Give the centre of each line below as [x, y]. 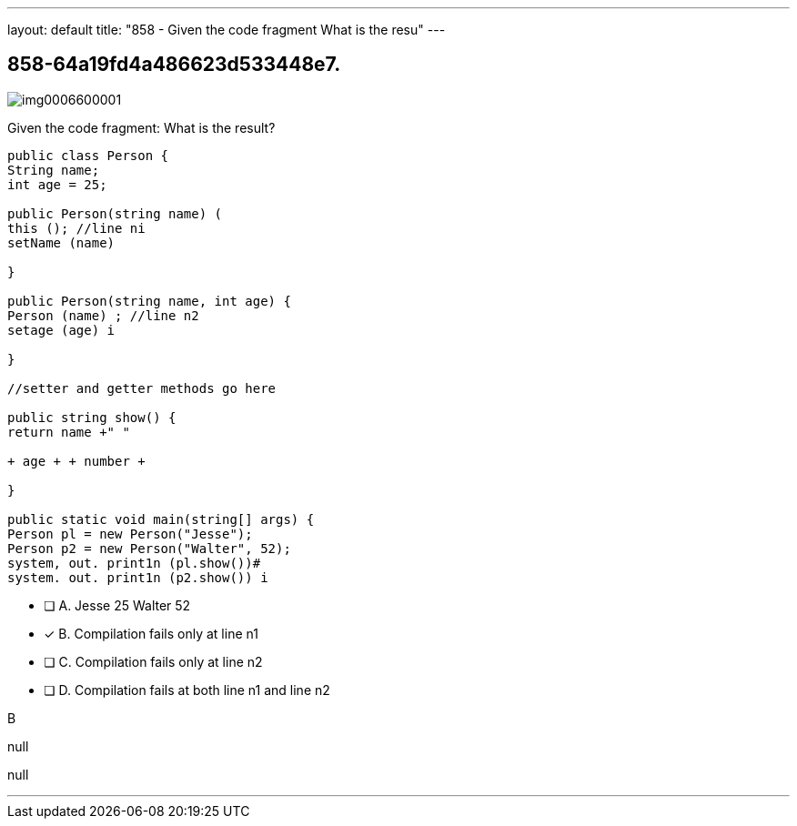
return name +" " [69, 432]
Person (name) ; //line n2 [103, 315]
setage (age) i [61, 330]
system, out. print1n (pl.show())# [134, 563]
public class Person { [88, 155]
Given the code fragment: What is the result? [141, 127]
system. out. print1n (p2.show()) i [138, 577]
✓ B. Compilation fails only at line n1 [151, 633]
